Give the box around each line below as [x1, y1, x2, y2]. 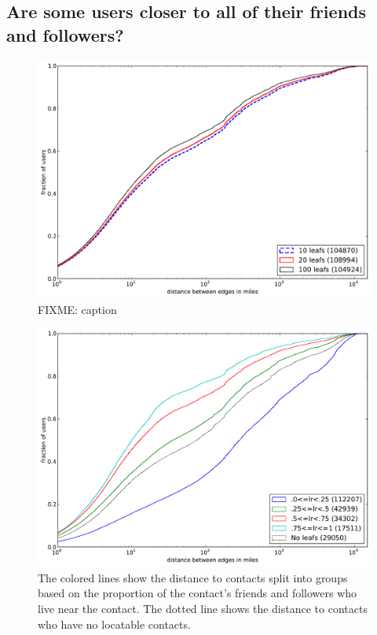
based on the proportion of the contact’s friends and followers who [38, 585, 357, 601]
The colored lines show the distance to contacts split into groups [38, 569, 348, 585]
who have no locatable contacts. [38, 615, 191, 632]
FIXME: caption [38, 301, 117, 317]
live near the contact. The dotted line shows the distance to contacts [38, 600, 368, 616]
